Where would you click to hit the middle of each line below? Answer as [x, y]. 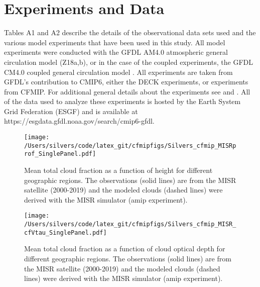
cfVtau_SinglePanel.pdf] [66, 232]
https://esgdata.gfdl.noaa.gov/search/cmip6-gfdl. [79, 121]
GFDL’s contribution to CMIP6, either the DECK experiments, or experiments [126, 82]
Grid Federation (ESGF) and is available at [71, 111]
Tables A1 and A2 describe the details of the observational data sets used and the [130, 32]
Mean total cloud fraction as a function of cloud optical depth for [125, 249]
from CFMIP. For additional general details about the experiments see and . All [127, 91]
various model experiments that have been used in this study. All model [115, 42]
